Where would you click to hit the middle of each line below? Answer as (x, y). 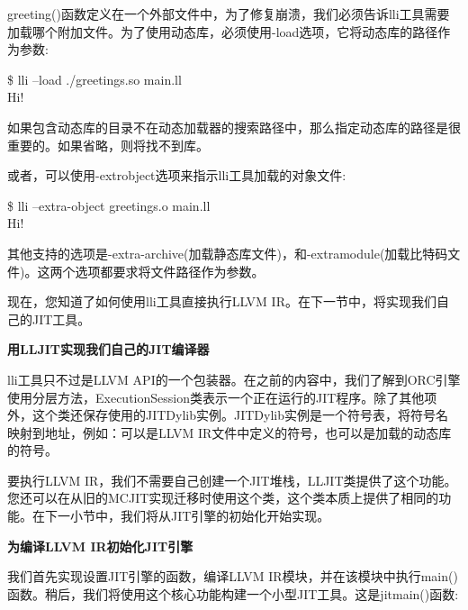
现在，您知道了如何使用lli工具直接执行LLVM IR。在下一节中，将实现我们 (222, 301)
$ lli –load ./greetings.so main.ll (94, 79)
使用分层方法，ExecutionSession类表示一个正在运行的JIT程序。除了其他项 (222, 397)
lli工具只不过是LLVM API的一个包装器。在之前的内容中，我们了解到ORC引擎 (234, 379)
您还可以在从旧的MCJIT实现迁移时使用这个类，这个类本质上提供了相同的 (223, 498)
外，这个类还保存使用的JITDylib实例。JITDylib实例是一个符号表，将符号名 (228, 415)
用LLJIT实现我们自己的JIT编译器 (108, 349)
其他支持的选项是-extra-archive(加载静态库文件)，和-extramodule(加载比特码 (228, 253)
